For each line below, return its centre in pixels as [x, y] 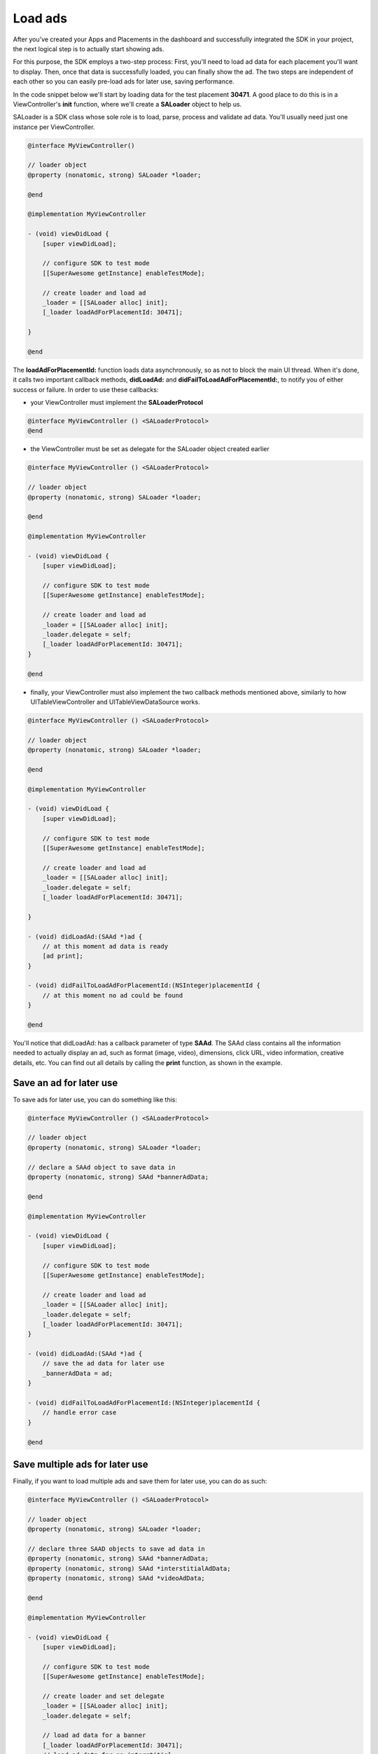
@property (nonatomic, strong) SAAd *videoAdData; [117, 1578]
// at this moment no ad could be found [113, 995]
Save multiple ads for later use [80, 1464]
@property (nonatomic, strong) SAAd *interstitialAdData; [129, 1568]
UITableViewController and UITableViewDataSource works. [115, 702]
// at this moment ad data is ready [105, 946]
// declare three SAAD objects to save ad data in [117, 1549]
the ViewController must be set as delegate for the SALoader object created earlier [150, 449]
